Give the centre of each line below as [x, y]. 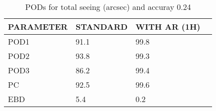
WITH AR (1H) [168, 27]
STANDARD [102, 27]
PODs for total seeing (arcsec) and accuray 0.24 [108, 7]
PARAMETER [38, 27]
